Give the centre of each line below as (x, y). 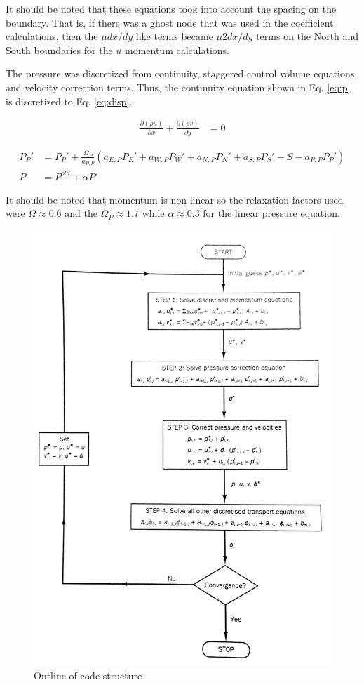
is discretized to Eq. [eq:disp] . (69, 101)
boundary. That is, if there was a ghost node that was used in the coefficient (170, 22)
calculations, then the (52, 36)
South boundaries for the (59, 49)
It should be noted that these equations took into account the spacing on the (171, 8)
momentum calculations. (177, 49)
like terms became (174, 36)
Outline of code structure (88, 675)
